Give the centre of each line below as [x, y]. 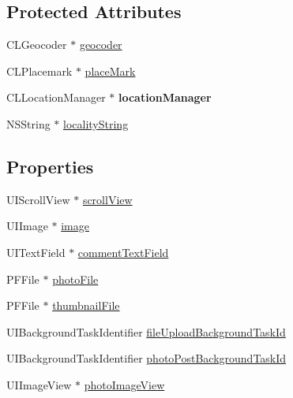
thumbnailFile [86, 305]
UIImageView [39, 384]
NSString [28, 123]
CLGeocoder [37, 45]
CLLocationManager [56, 97]
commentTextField [123, 252]
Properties [50, 166]
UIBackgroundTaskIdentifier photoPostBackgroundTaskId [146, 358]
